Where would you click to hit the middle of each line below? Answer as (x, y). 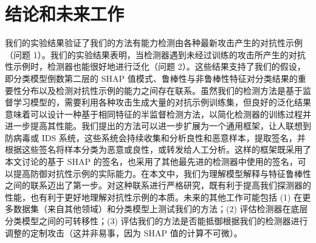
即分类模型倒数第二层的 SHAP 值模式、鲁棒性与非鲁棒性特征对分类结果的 (151, 78)
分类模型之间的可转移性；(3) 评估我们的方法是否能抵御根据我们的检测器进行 (156, 221)
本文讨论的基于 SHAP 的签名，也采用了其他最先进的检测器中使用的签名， (151, 161)
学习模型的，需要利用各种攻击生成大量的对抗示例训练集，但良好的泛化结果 (162, 102)
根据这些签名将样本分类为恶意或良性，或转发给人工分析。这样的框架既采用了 (158, 149)
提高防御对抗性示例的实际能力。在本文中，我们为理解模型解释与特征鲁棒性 (162, 173)
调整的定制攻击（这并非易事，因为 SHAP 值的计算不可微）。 (124, 232)
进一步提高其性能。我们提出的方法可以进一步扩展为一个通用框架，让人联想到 (158, 126)
